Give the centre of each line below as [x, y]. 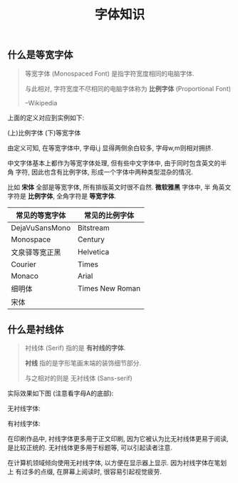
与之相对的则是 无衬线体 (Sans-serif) [79, 378]
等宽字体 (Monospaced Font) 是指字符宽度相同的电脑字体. [109, 73]
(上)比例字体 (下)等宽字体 [44, 133]
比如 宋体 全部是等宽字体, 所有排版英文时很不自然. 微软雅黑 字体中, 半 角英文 [119, 187]
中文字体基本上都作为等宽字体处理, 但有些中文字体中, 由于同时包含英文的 [114, 163]
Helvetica [93, 251]
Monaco [25, 276]
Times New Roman [109, 288]
